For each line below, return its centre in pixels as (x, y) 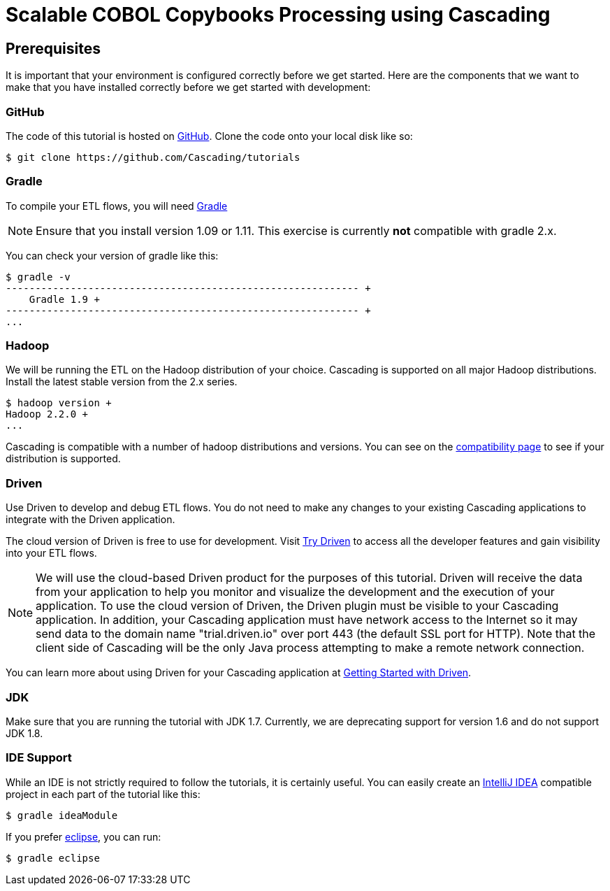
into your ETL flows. (51, 553)
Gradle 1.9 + (64, 299)
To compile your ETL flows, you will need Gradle (117, 206)
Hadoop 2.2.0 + (47, 414)
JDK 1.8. (24, 733)
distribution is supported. (63, 459)
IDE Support (39, 758)
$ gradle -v (38, 277)
